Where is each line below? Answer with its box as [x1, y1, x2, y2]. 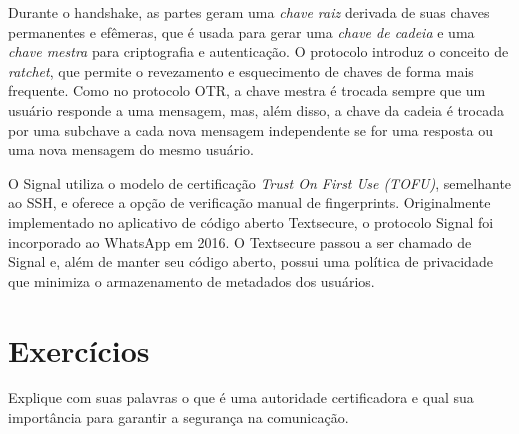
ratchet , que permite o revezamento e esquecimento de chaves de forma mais [8, 60, 474, 81]
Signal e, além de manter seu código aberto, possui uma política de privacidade [8, 251, 493, 272]
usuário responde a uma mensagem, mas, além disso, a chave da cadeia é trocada [8, 99, 504, 120]
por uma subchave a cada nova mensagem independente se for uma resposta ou [8, 119, 494, 140]
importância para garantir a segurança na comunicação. [8, 407, 349, 428]
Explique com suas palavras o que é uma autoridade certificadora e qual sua [8, 387, 474, 408]
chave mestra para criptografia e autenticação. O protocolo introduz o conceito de [8, 41, 509, 62]
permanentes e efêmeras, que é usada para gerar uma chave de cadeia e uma [8, 21, 475, 42]
